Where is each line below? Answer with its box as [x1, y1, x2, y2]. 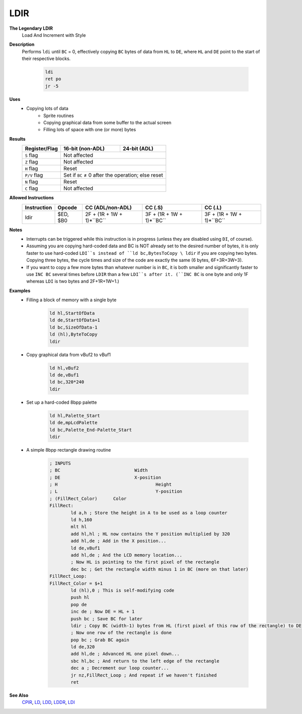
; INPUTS [49, 460, 71, 466]
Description [9, 41, 35, 47]
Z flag [25, 158, 38, 166]
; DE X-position [49, 474, 161, 480]
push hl [70, 594, 90, 600]
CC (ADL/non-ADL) [85, 204, 132, 211]
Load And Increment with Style [22, 32, 86, 38]
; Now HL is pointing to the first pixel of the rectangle [70, 559, 220, 565]
